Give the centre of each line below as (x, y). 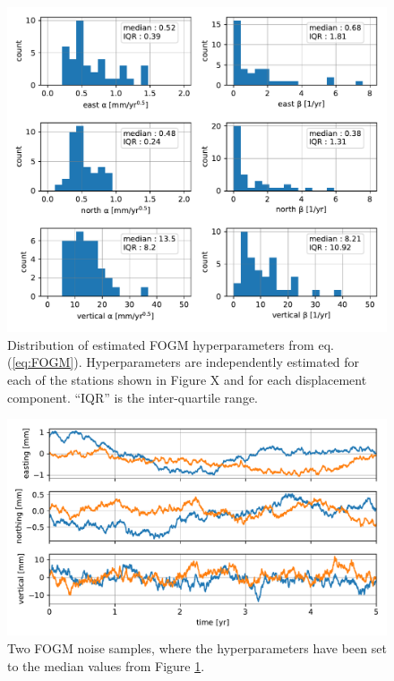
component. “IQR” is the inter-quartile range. (133, 397)
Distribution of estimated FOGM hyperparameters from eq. (171, 344)
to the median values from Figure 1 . (106, 665)
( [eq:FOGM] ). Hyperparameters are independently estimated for (184, 362)
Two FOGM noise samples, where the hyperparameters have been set (197, 647)
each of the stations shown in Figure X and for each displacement (187, 379)
